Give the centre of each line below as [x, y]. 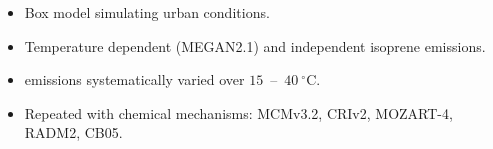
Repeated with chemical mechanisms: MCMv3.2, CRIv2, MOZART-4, [238, 112]
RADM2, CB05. [73, 132]
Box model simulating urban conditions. [147, 12]
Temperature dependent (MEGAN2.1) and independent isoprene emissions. [255, 45]
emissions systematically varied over [134, 79]
